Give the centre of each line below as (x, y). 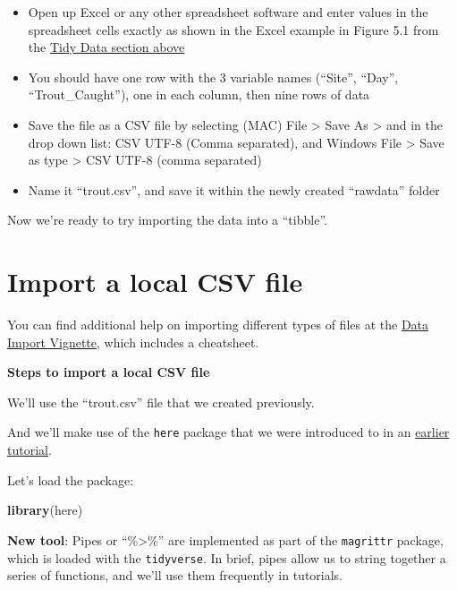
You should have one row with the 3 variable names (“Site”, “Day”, (213, 77)
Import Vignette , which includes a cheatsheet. (133, 342)
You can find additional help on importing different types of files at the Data (218, 325)
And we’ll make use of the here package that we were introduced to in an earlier (228, 432)
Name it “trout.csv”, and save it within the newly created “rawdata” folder (234, 189)
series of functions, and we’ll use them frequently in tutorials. (175, 575)
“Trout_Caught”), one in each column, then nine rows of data (199, 94)
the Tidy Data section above (106, 47)
